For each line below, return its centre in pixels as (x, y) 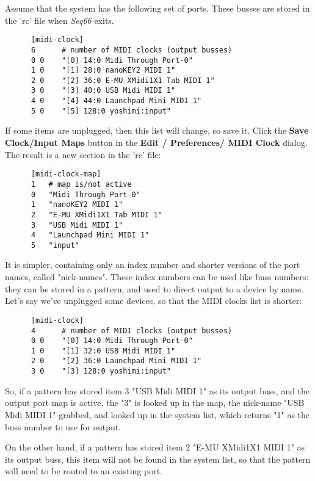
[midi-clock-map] (66, 174)
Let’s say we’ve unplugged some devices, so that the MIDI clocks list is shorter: (154, 301)
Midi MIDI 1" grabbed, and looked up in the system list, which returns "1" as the (157, 414)
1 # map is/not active (81, 184)
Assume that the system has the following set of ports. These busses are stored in (157, 8)
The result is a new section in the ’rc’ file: (83, 154)
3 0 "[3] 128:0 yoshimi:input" (101, 371)
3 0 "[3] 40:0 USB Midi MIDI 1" (103, 91)
